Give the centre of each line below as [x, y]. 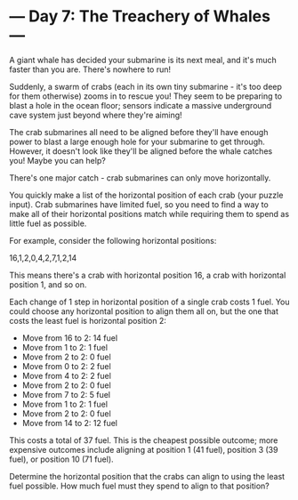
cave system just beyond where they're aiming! [96, 115]
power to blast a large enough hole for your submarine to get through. [137, 141]
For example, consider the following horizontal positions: [113, 240]
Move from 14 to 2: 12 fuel [70, 423]
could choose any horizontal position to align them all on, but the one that [144, 311]
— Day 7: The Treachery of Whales [140, 16]
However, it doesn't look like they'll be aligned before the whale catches [141, 151]
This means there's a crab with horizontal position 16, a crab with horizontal [148, 275]
